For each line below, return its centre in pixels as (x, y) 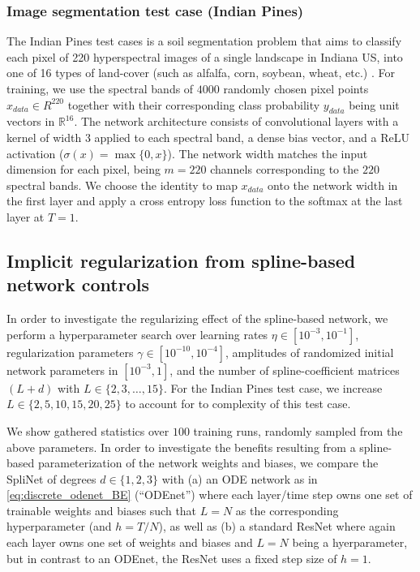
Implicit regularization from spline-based (181, 260)
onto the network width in (333, 185)
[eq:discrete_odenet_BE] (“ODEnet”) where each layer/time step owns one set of (210, 495)
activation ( (35, 153)
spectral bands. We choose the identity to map (122, 185)
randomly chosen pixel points (296, 88)
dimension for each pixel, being (84, 169)
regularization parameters (70, 352)
